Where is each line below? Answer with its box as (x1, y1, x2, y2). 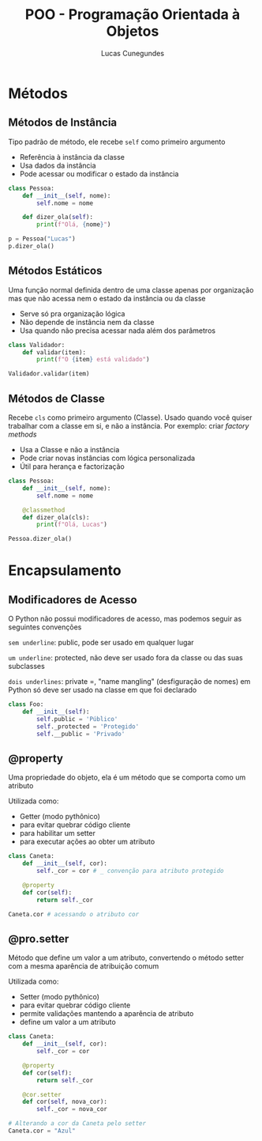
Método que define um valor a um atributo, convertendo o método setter (8, 953, 245, 962)
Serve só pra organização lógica (19, 308, 125, 318)
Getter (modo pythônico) (19, 812, 101, 822)
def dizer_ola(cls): (22, 513, 90, 521)
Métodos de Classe (8, 391, 105, 405)
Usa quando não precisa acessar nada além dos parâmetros (19, 326, 215, 335)
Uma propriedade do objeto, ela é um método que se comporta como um (8, 773, 246, 782)
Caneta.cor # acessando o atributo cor (8, 910, 140, 918)
